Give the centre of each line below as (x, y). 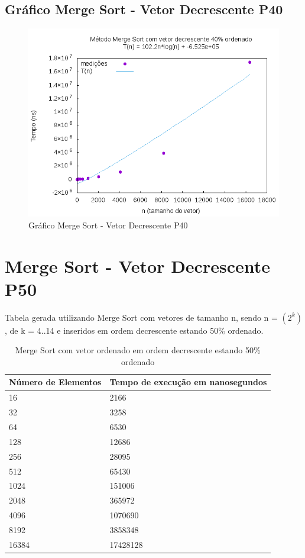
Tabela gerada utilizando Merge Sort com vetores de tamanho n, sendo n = (141, 317)
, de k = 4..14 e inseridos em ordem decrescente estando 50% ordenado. (134, 330)
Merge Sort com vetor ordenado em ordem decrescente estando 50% (138, 350)
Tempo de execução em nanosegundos (188, 382)
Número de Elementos (55, 382)
